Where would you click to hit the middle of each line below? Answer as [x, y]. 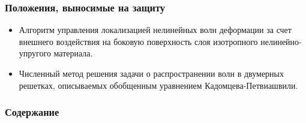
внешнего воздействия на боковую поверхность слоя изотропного [138, 41]
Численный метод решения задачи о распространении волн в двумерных [151, 73]
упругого [35, 53]
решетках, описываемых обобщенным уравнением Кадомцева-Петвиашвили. [158, 85]
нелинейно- [281, 41]
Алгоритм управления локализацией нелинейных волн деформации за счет [155, 30]
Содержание [32, 112]
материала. [73, 53]
